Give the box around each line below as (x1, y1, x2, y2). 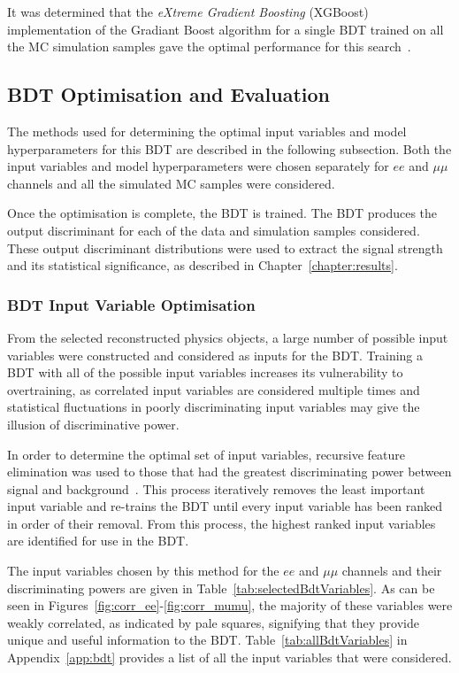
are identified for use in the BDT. (7, 531, 189, 550)
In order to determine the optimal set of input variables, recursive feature (7, 445, 406, 463)
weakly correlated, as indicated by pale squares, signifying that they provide (7, 613, 419, 631)
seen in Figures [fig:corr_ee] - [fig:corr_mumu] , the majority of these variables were (7, 596, 453, 615)
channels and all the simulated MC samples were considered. (7, 174, 335, 192)
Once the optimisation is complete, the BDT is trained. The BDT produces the (7, 204, 438, 222)
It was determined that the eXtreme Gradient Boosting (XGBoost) (7, 3, 369, 20)
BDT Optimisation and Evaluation (7, 81, 330, 108)
